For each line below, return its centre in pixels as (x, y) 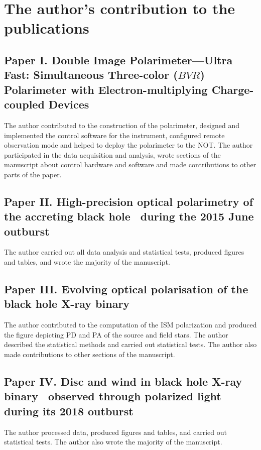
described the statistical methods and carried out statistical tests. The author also (130, 344)
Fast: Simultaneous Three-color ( (91, 75)
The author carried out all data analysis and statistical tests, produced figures (124, 252)
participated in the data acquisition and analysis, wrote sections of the (112, 154)
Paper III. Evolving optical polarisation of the (126, 289)
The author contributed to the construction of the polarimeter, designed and (122, 125)
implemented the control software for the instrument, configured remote (114, 135)
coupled (24, 104)
